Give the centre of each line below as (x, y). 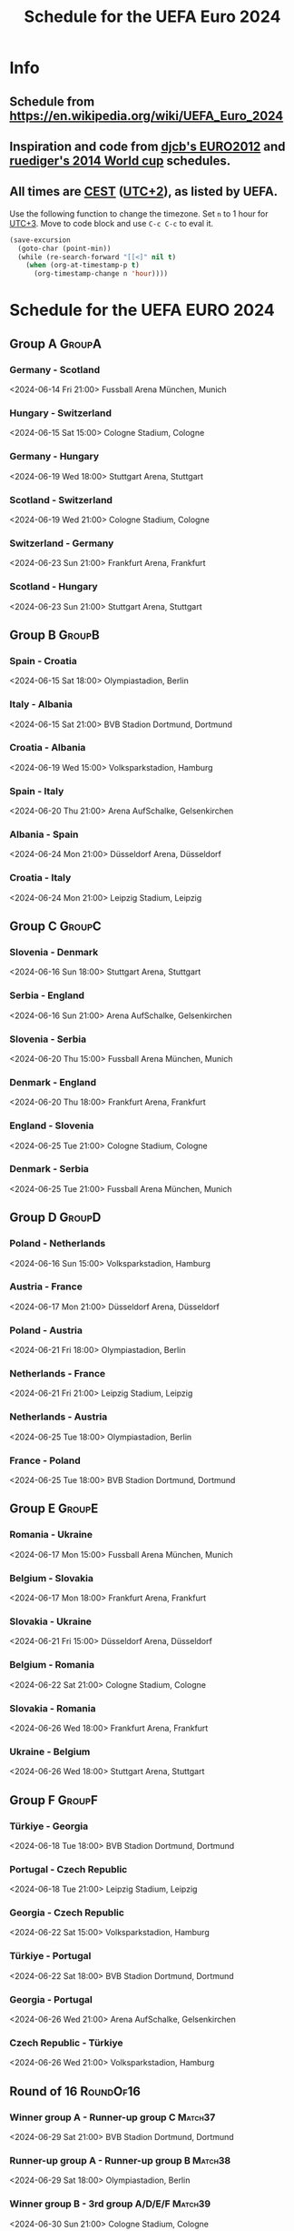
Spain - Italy (37, 791)
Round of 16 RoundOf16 (75, 2091)
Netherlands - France (58, 1374)
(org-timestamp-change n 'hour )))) (101, 274)
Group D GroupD (55, 1218)
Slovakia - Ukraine (51, 1621)
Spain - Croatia (43, 661)
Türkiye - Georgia (49, 1826)
